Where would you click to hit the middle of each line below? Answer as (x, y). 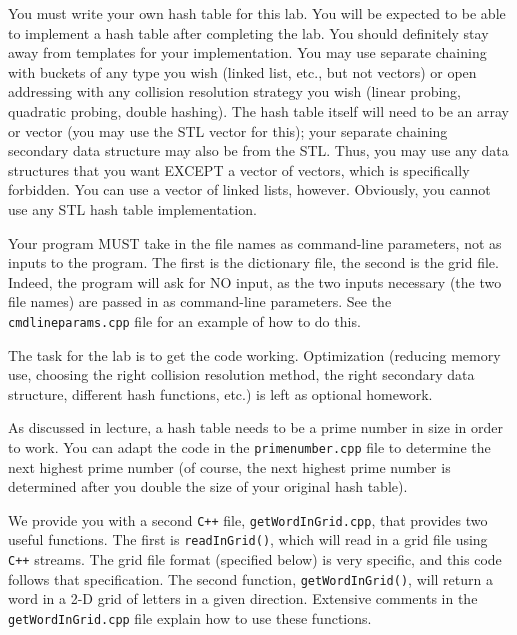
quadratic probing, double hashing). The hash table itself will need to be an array (258, 110)
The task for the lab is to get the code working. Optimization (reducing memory (254, 354)
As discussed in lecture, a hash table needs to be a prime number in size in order (255, 427)
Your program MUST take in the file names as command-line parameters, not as (255, 242)
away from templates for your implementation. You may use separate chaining (247, 52)
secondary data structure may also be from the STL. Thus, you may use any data (258, 150)
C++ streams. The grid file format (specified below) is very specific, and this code (255, 559)
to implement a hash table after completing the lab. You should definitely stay (248, 32)
